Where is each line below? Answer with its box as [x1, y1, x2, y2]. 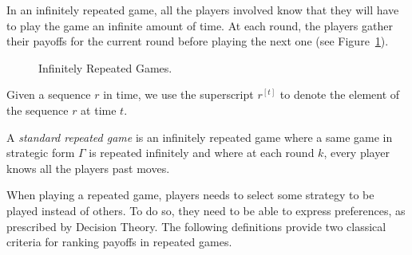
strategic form [6, 144, 75, 161]
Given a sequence [6, 86, 91, 103]
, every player [323, 144, 390, 161]
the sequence [6, 101, 69, 118]
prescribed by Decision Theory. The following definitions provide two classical [6, 218, 386, 234]
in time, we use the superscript [103, 86, 254, 103]
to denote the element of [279, 86, 400, 103]
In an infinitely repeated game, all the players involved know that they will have [6, 2, 399, 18]
